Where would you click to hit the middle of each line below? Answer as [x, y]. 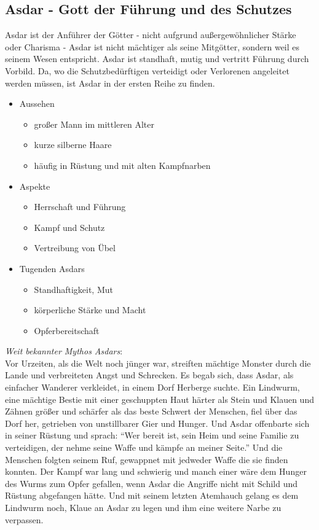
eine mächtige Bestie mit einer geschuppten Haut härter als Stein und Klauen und [159, 399]
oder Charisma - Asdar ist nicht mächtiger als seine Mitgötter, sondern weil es [152, 46]
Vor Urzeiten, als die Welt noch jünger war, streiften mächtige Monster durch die [158, 363]
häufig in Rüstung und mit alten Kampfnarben [122, 165]
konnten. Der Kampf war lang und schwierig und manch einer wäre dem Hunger [156, 471]
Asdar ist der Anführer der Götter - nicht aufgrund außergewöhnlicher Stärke [151, 35]
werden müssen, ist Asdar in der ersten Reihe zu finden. [110, 83]
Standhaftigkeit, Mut [73, 289]
